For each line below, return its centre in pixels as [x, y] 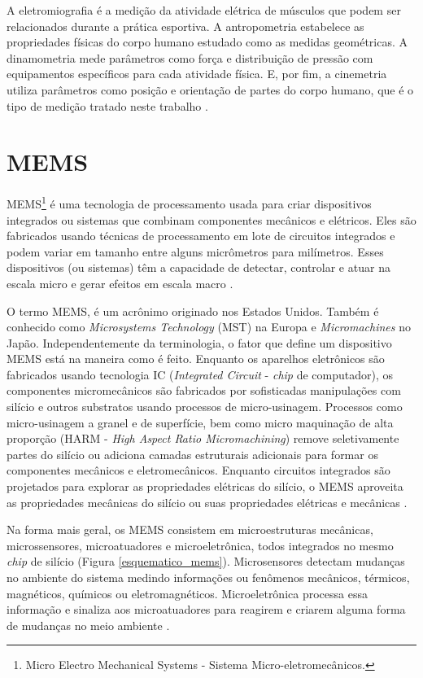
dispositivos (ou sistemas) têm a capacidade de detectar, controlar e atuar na [198, 267]
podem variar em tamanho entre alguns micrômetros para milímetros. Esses [195, 251]
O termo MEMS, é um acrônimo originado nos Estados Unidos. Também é [193, 311]
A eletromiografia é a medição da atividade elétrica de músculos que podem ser [204, 10]
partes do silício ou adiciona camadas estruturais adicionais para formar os [192, 454]
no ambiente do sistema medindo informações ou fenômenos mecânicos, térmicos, [208, 577]
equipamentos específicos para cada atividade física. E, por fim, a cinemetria [197, 74]
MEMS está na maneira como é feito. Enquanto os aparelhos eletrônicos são [196, 359]
